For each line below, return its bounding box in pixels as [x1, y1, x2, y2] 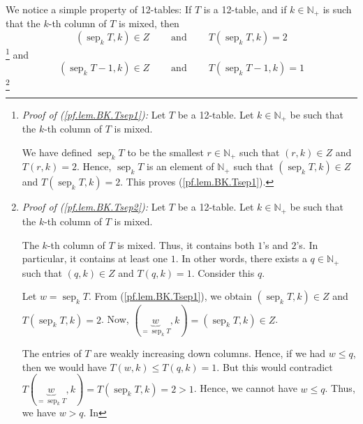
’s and [262, 237, 288, 252]
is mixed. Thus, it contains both [117, 237, 255, 252]
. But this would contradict [216, 359, 333, 374]
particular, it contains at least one [22, 251, 168, 266]
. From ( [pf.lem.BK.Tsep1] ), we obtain [88, 289, 252, 303]
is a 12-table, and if [203, 2, 287, 16]
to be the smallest [127, 144, 204, 159]
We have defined [22, 144, 92, 159]
